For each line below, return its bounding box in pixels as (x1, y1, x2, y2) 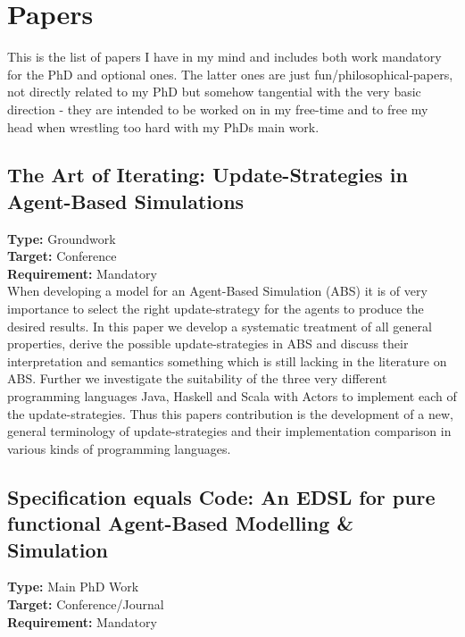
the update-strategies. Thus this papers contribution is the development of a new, (7, 404, 453, 423)
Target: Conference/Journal (7, 594, 164, 613)
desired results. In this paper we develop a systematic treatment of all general (7, 316, 432, 335)
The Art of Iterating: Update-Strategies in (7, 161, 408, 189)
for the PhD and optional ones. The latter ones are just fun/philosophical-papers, (7, 64, 453, 83)
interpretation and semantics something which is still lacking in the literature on (7, 351, 447, 370)
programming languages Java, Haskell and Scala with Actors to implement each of (7, 387, 457, 406)
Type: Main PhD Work (7, 577, 139, 596)
